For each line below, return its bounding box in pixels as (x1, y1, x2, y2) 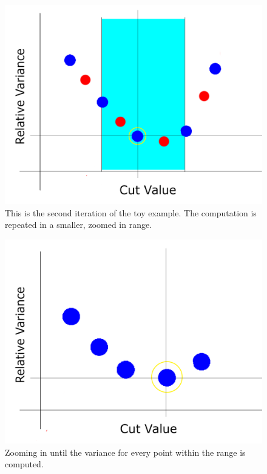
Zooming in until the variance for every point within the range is (5, 445, 246, 458)
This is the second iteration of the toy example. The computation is (5, 206, 257, 219)
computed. (5, 458, 44, 470)
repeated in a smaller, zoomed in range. (5, 218, 152, 231)
